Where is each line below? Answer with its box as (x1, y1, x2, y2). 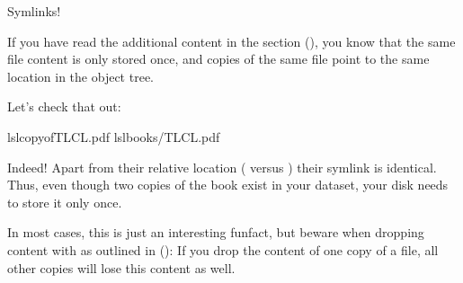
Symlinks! (7, 2, 61, 20)
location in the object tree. (7, 66, 154, 85)
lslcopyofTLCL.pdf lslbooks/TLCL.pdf (7, 127, 220, 146)
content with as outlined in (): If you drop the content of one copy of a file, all (7, 240, 439, 259)
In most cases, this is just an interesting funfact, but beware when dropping (7, 223, 424, 242)
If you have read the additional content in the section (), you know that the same (7, 31, 456, 50)
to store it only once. (7, 192, 122, 211)
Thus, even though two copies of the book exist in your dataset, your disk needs (7, 175, 449, 194)
